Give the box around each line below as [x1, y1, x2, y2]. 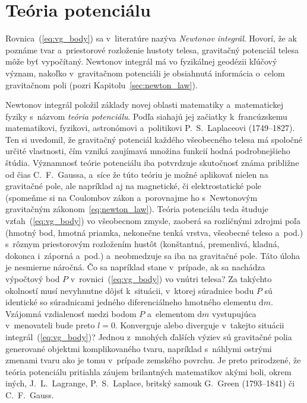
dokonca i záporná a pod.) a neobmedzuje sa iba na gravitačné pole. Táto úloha [5, 249, 300, 261]
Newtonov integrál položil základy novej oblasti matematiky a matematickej [5, 98, 283, 111]
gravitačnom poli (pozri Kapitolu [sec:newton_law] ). [5, 78, 198, 91]
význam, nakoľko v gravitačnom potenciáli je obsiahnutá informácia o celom [5, 66, 285, 79]
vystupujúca [212, 307, 257, 319]
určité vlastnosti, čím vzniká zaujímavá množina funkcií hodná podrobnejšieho [5, 145, 290, 157]
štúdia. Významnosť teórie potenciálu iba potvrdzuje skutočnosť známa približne [5, 156, 299, 169]
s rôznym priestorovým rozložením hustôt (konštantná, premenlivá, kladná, [5, 238, 280, 250]
